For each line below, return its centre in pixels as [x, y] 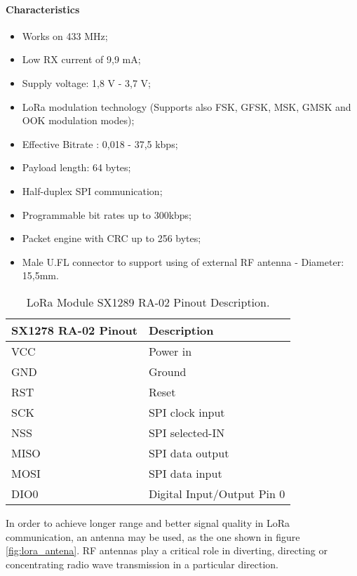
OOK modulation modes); [78, 120]
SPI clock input [187, 412]
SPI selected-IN [187, 432]
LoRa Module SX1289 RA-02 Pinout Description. [148, 302]
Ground [167, 371]
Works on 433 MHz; [65, 35]
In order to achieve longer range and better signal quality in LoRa [148, 522]
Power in [170, 351]
